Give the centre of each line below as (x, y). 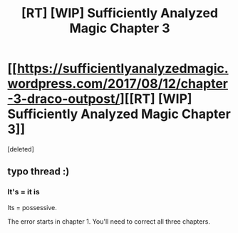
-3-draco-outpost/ (64, 99)
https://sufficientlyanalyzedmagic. (123, 69)
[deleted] (21, 149)
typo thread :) (38, 172)
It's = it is (24, 192)
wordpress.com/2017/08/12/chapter (118, 84)
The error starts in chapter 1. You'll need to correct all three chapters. (109, 221)
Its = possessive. (32, 207)
